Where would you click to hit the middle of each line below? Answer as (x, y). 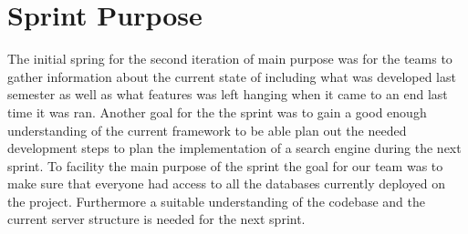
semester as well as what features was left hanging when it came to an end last (228, 94)
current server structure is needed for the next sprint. (156, 219)
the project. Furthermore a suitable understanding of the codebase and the (216, 201)
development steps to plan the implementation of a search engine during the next (234, 148)
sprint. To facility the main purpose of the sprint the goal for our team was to (225, 165)
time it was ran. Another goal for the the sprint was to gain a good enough (217, 112)
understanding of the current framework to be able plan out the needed (207, 130)
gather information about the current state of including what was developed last (232, 76)
